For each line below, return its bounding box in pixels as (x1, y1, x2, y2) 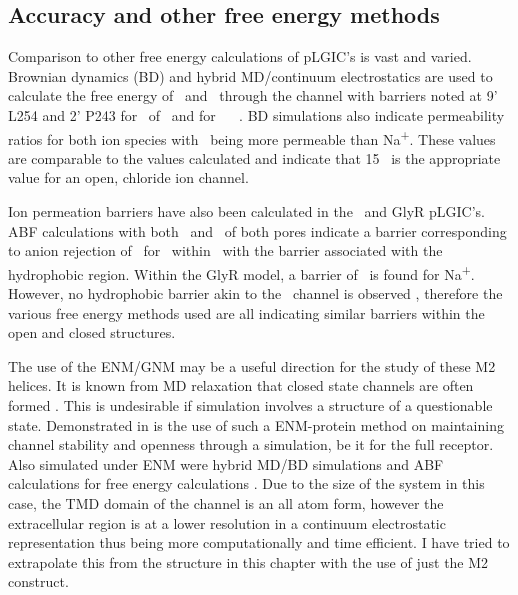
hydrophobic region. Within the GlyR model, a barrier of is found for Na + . (8, 260, 475, 284)
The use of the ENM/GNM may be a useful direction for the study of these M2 (8, 355, 496, 376)
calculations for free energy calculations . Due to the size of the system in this (8, 473, 485, 494)
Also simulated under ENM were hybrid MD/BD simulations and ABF (8, 453, 444, 474)
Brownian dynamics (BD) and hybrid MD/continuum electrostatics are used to (8, 65, 493, 86)
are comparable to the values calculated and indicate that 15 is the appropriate (8, 147, 501, 168)
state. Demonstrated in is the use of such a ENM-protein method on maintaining (8, 414, 504, 435)
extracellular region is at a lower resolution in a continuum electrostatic (8, 512, 446, 533)
